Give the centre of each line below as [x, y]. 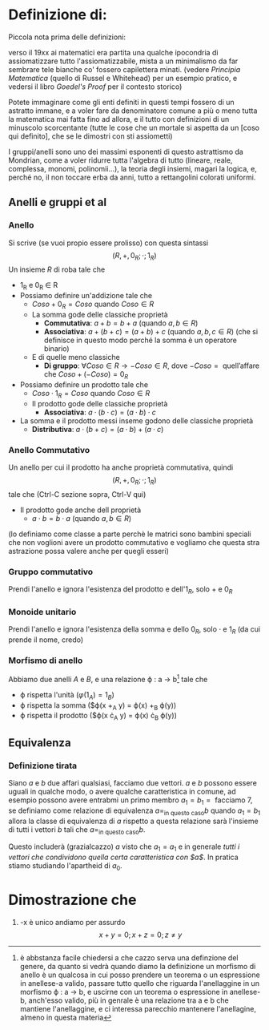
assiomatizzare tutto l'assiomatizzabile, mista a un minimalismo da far [123, 61]
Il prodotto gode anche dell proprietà [80, 510]
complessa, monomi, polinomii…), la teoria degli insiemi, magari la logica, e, [133, 168]
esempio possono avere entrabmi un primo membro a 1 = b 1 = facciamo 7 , [130, 801]
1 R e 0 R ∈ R [39, 286]
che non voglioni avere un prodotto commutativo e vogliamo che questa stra [134, 542]
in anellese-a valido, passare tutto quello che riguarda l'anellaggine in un [140, 983]
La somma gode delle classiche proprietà [100, 315]
